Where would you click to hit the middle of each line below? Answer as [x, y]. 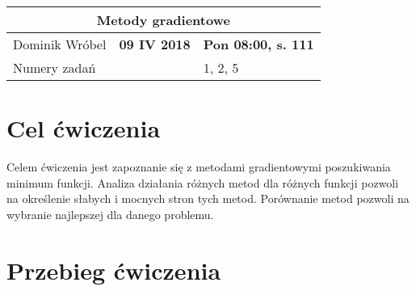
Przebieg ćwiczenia [114, 270]
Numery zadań [55, 67]
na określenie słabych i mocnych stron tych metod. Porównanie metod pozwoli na [208, 198]
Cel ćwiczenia [84, 128]
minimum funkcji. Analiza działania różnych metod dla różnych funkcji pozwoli [203, 182]
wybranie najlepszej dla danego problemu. [110, 214]
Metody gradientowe [163, 20]
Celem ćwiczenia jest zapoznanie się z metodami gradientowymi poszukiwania [199, 167]
